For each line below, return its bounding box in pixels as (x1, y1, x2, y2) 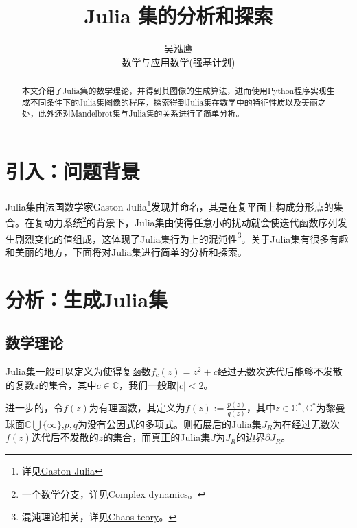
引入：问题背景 (5, 157, 141, 185)
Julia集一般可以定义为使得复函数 (5, 363, 151, 378)
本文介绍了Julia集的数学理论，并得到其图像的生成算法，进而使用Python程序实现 (21, 85, 327, 97)
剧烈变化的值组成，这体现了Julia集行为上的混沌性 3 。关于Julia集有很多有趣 (14, 229, 349, 245)
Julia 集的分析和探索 (84, 1, 273, 29)
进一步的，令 (5, 400, 63, 415)
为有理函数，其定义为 (89, 400, 185, 415)
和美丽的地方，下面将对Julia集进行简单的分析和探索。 (5, 244, 247, 259)
